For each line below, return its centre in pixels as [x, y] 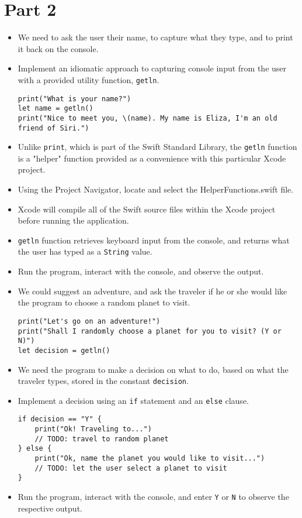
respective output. [50, 508]
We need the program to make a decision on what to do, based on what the [153, 369]
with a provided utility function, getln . [88, 79]
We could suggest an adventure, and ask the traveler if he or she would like [152, 291]
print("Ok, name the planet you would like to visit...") [150, 459]
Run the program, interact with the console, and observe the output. [141, 271]
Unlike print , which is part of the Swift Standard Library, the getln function [157, 147]
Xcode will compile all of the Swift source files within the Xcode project [147, 209]
